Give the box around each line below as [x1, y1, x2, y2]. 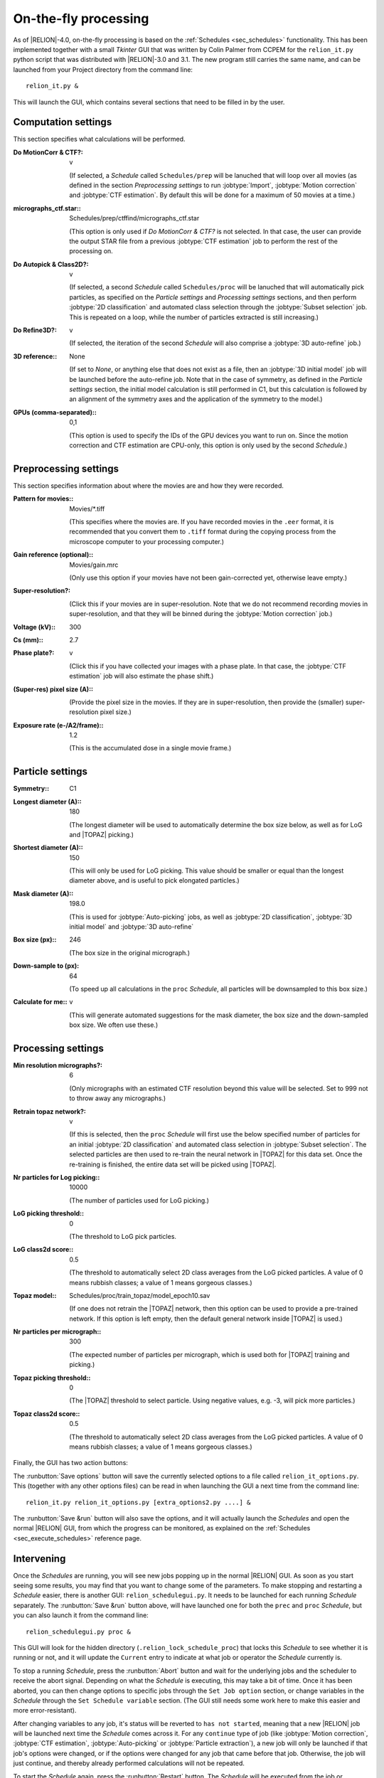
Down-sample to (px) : [13, 962, 80, 970]
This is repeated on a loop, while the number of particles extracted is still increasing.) [69, 313, 319, 321]
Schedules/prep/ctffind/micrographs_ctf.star [69, 214, 200, 223]
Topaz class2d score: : [13, 1409, 80, 1418]
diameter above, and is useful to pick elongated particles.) [69, 876, 240, 885]
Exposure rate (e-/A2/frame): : [13, 720, 104, 729]
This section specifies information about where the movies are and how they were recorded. [13, 481, 284, 490]
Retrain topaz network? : [13, 1107, 87, 1116]
